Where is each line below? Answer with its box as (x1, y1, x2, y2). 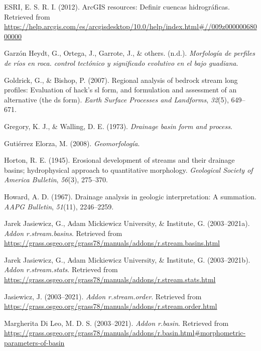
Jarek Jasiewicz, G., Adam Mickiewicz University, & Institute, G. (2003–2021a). (4, 218, 250, 228)
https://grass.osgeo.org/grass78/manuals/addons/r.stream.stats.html (4, 274, 216, 285)
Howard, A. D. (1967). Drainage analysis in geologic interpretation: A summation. (4, 191, 256, 201)
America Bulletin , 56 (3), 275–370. (4, 174, 108, 185)
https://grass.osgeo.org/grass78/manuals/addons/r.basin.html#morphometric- (4, 327, 246, 338)
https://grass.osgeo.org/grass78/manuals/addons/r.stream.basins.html (4, 238, 220, 248)
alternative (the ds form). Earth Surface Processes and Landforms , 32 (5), (4, 94, 229, 104)
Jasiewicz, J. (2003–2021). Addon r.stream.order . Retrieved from (4, 291, 202, 301)
